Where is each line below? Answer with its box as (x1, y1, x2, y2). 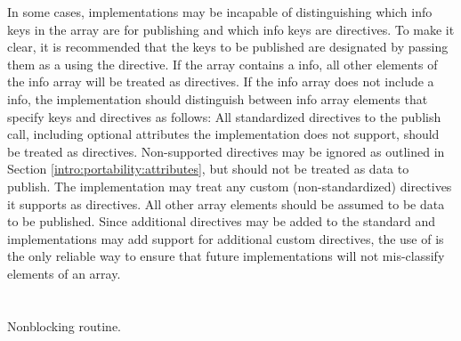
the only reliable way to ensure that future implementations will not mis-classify (7, 247, 445, 265)
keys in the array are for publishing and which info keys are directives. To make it (7, 20, 455, 38)
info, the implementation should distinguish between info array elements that (7, 89, 428, 108)
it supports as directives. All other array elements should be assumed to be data (7, 194, 445, 213)
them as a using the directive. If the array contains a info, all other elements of (7, 54, 438, 73)
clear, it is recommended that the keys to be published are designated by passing (7, 37, 449, 56)
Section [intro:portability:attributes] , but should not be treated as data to (7, 159, 409, 178)
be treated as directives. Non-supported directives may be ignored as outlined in (7, 142, 445, 160)
